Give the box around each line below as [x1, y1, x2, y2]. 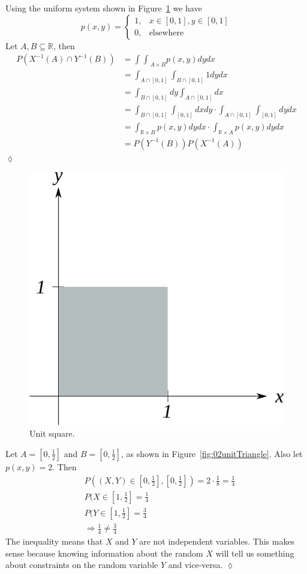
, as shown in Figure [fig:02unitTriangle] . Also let [121, 447, 303, 459]
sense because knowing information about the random [5, 546, 203, 559]
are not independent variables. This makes [139, 534, 295, 547]
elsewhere [149, 29, 184, 38]
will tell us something [215, 546, 294, 559]
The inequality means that [5, 534, 103, 547]
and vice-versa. [168, 558, 223, 571]
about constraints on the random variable [5, 558, 158, 571]
